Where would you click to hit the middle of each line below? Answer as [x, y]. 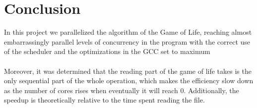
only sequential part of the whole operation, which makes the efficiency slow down [129, 81]
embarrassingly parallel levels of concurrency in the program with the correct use [127, 41]
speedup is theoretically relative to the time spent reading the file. [104, 100]
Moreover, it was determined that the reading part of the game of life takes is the [128, 71]
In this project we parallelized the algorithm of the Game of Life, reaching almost [128, 32]
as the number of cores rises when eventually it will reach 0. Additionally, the [122, 90]
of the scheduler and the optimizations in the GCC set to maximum [107, 51]
